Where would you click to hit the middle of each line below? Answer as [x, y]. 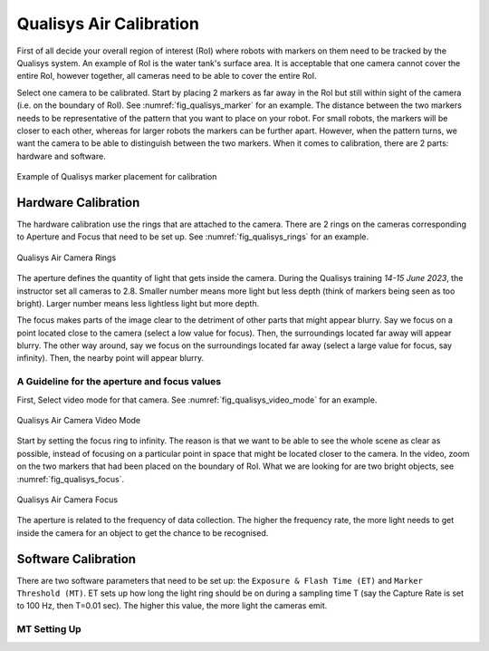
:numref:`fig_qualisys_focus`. [71, 479]
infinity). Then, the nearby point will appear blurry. [110, 358]
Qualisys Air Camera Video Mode [79, 421]
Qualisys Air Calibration [108, 24]
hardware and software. [61, 156]
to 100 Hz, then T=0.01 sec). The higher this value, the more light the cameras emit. [172, 606]
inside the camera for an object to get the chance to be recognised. [143, 533]
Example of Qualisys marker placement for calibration [117, 177]
